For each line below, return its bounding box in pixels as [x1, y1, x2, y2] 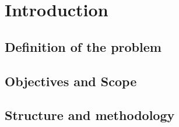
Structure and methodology [5, 106, 175, 124]
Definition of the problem [5, 37, 162, 55]
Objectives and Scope [5, 72, 137, 90]
